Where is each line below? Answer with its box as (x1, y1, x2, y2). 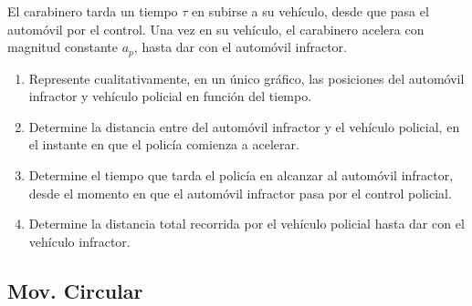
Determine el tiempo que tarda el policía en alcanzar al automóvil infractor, (28, 166, 454, 185)
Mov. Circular (7, 276, 143, 304)
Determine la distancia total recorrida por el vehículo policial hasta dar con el (28, 214, 465, 233)
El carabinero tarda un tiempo (7, 2, 178, 20)
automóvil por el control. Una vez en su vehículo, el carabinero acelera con (7, 19, 425, 38)
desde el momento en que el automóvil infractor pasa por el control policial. (28, 183, 452, 202)
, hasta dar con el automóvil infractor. (133, 37, 347, 56)
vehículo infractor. (28, 231, 131, 250)
